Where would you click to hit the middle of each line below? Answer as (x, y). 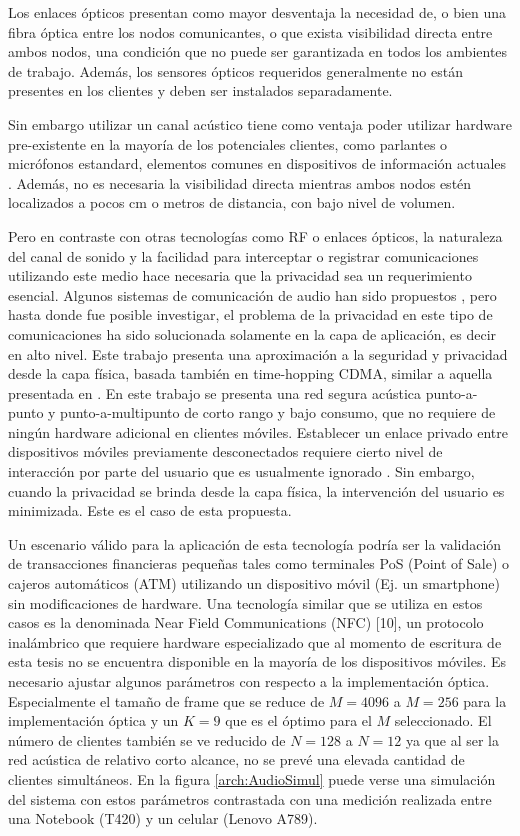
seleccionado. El (443, 720)
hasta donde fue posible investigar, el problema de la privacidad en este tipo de (250, 314)
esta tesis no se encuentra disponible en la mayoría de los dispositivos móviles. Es (257, 661)
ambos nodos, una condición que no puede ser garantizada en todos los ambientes (258, 51)
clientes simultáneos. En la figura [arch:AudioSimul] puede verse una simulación (252, 778)
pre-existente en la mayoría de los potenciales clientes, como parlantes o (228, 143)
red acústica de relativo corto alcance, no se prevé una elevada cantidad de (236, 759)
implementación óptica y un (93, 720)
